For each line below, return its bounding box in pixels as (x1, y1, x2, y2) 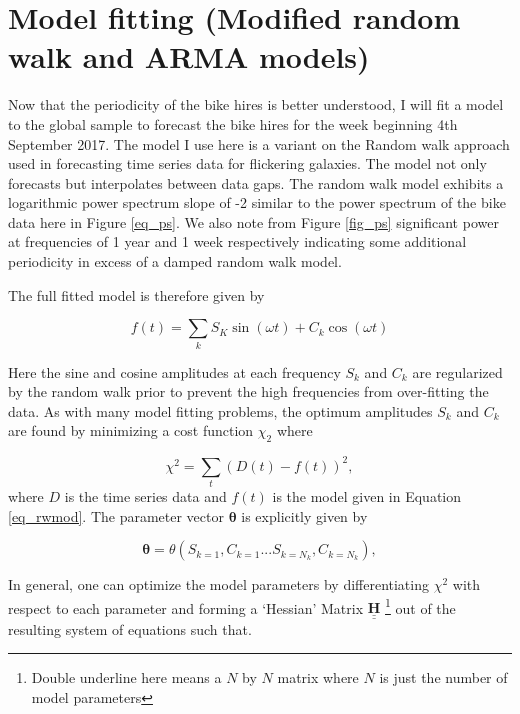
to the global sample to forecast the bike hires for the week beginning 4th (8, 113, 458, 134)
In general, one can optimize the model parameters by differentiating (8, 574, 429, 595)
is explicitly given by (241, 505, 368, 526)
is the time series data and (64, 485, 227, 506)
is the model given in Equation (272, 485, 462, 506)
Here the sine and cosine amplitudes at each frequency (8, 361, 341, 382)
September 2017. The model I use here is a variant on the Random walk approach (8, 133, 510, 154)
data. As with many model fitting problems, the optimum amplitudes (8, 400, 433, 421)
